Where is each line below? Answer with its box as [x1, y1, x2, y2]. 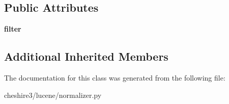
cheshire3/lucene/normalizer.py [4, 89, 102, 100]
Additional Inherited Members [4, 48, 168, 64]
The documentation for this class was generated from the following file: [4, 72, 225, 83]
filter [4, 23, 21, 34]
